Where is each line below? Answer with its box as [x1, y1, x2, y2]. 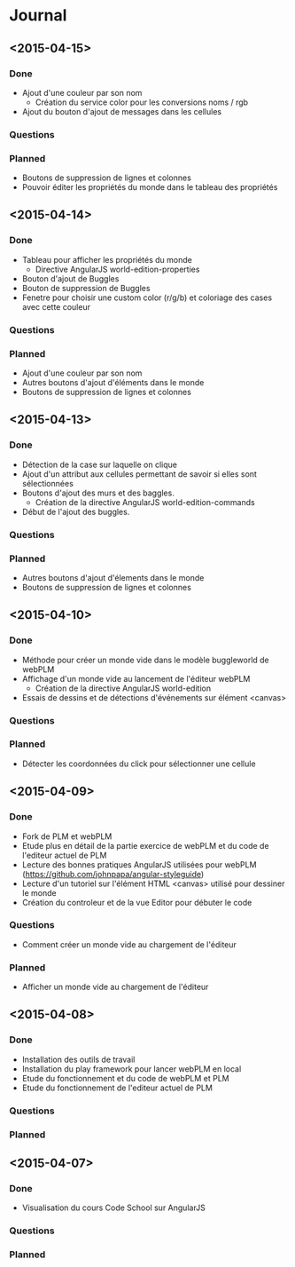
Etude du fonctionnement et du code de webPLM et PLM [21, 1073, 230, 1083]
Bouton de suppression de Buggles [21, 282, 151, 293]
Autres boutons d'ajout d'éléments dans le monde [21, 377, 205, 387]
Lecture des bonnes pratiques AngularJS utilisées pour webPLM [21, 859, 257, 870]
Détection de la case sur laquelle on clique [21, 459, 178, 470]
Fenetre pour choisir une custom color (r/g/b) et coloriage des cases [21, 292, 273, 303]
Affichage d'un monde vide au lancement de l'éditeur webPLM [21, 673, 251, 684]
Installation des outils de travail [21, 1054, 136, 1065]
